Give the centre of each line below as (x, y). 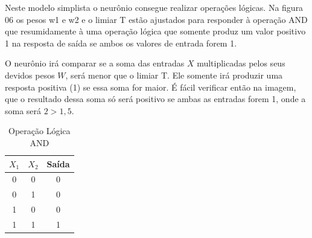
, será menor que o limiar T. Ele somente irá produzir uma (174, 75)
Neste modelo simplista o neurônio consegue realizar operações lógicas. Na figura (154, 7)
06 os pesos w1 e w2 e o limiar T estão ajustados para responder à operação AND (156, 19)
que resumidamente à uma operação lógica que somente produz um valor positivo (155, 31)
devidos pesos (30, 75)
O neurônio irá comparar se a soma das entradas (95, 63)
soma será (23, 110)
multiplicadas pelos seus (241, 63)
